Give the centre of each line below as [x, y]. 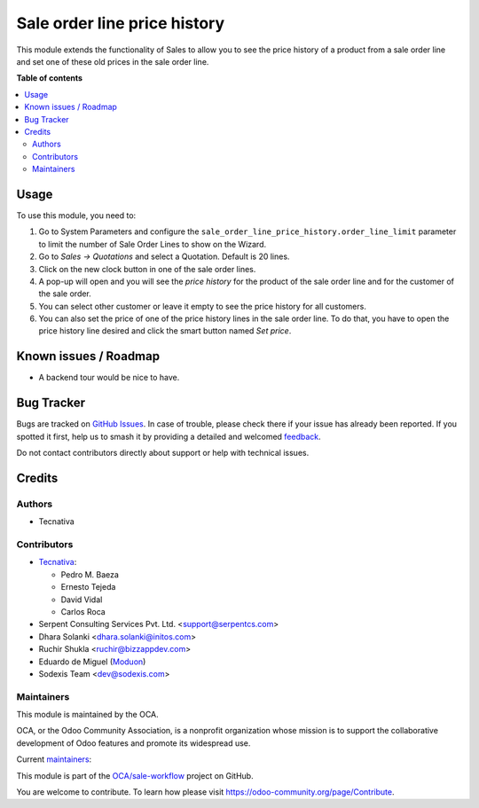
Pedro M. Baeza [90, 574]
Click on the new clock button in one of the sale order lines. [147, 269]
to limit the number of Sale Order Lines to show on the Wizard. [153, 244]
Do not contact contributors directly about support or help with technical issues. [163, 453]
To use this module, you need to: [76, 215]
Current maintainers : [54, 759]
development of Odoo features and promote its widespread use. [133, 743]
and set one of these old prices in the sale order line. [113, 61]
